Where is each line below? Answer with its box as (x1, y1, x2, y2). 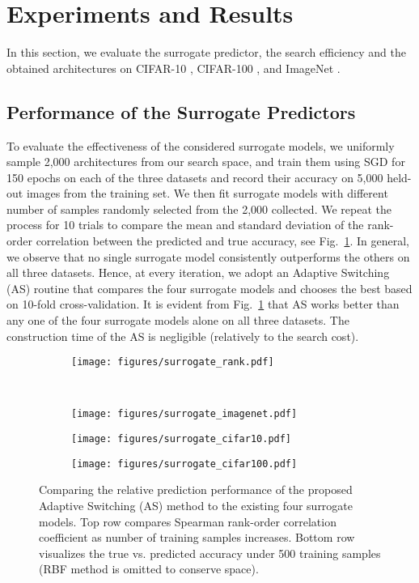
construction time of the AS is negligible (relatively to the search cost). (6, 327, 359, 344)
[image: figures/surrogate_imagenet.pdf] (71, 408, 298, 420)
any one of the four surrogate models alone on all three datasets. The (6, 312, 349, 329)
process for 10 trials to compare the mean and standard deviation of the (6, 216, 364, 233)
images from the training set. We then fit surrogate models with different (26, 185, 388, 202)
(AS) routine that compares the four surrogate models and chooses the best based (6, 279, 413, 296)
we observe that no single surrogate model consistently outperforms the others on (6, 248, 410, 265)
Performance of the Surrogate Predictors (6, 99, 356, 124)
